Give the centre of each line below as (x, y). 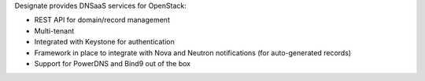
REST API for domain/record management (102, 20)
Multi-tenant (54, 30)
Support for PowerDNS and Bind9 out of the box (113, 63)
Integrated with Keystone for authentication (104, 42)
